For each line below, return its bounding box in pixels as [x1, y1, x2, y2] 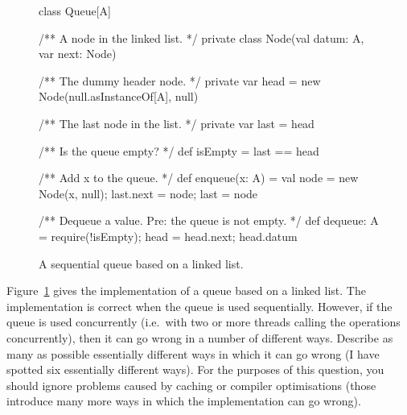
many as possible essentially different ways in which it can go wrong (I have [6, 345, 380, 362]
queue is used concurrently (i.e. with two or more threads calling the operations [6, 313, 401, 330]
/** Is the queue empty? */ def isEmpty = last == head [39, 142, 319, 159]
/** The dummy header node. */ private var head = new [39, 72, 321, 89]
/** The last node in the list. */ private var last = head [39, 114, 314, 131]
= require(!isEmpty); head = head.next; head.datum [39, 227, 298, 244]
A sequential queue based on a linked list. [39, 255, 244, 272]
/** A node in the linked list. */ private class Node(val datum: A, [39, 29, 364, 46]
